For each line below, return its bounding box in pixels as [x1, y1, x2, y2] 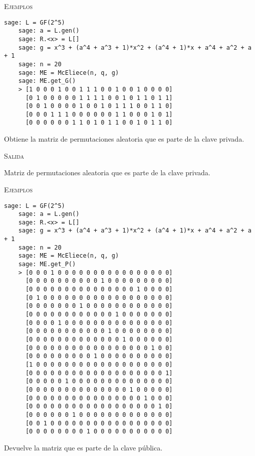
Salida [4, 150, 25, 161]
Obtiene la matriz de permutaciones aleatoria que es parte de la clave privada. [4, 134, 244, 144]
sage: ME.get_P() [18, 261, 76, 268]
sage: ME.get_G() [18, 77, 76, 85]
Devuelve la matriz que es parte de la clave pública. [4, 442, 163, 452]
